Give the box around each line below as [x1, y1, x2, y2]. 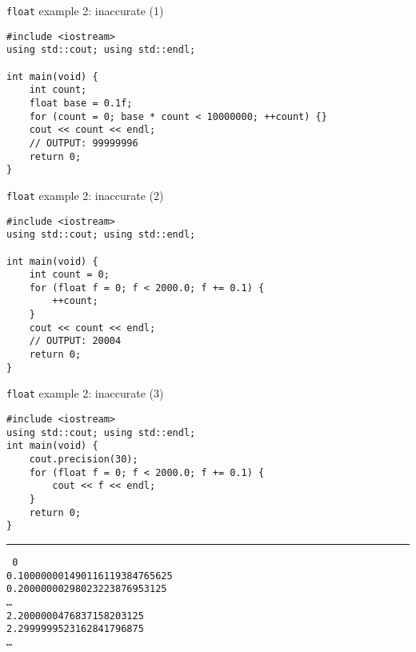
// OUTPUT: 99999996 [29, 137, 138, 149]
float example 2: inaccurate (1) [6, 2, 164, 18]
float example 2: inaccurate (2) [6, 186, 164, 203]
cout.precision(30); [29, 454, 138, 466]
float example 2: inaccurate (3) [6, 385, 164, 402]
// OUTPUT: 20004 [29, 335, 122, 347]
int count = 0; [29, 269, 110, 281]
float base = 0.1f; [29, 97, 133, 109]
